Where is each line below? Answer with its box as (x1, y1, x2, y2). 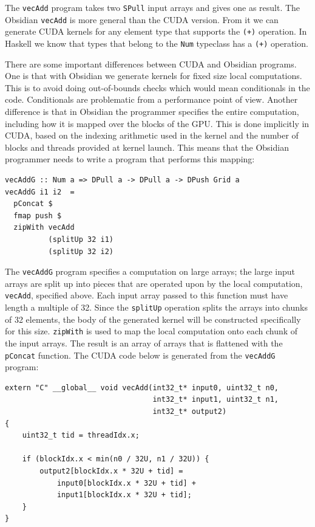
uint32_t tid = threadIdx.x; (22, 431, 140, 440)
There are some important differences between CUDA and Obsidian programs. (5, 57, 297, 70)
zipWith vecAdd (13, 223, 75, 232)
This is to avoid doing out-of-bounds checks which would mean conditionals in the (5, 81, 310, 94)
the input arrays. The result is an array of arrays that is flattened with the (5, 336, 283, 349)
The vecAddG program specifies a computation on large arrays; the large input (5, 265, 295, 278)
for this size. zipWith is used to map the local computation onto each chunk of (5, 325, 298, 337)
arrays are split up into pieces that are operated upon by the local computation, (5, 277, 303, 289)
